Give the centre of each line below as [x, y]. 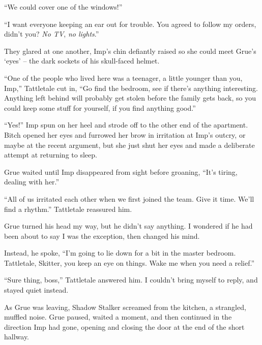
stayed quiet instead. [36, 290]
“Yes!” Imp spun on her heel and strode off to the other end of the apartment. [126, 125]
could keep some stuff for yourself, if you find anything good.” [100, 107]
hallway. [17, 337]
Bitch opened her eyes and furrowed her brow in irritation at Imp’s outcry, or [125, 134]
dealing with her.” [32, 182]
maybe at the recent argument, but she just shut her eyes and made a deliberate [129, 145]
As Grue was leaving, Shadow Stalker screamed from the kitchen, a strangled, [125, 307]
